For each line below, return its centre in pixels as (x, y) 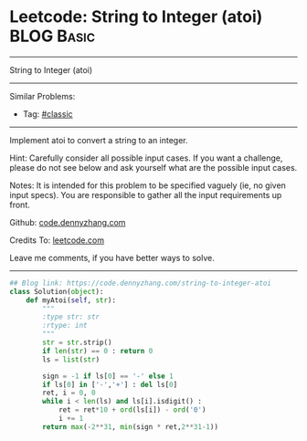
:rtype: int (65, 326)
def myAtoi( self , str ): (71, 300)
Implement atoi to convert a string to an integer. (99, 140)
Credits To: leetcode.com (57, 240)
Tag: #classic (48, 114)
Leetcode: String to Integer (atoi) (136, 17)
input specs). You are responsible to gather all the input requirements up (146, 194)
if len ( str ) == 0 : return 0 (98, 351)
